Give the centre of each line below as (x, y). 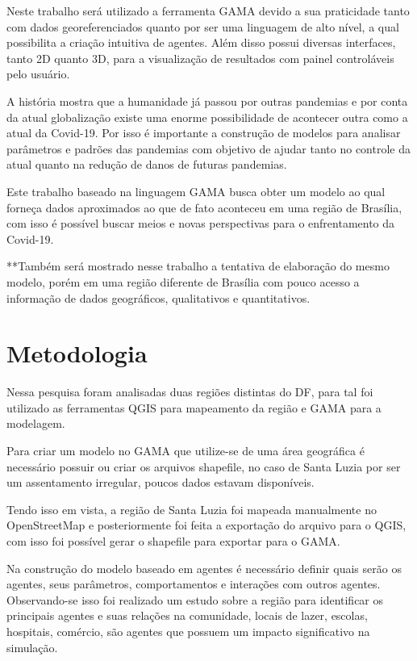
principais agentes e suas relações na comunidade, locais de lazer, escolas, (187, 615)
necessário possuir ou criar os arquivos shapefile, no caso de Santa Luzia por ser (204, 466)
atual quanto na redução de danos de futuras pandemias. (147, 164)
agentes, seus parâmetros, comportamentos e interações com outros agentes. (194, 584)
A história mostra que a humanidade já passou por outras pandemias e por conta (207, 100)
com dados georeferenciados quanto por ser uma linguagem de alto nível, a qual (203, 26)
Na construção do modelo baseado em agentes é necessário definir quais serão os (204, 568)
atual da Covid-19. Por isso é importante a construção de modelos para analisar (204, 133)
